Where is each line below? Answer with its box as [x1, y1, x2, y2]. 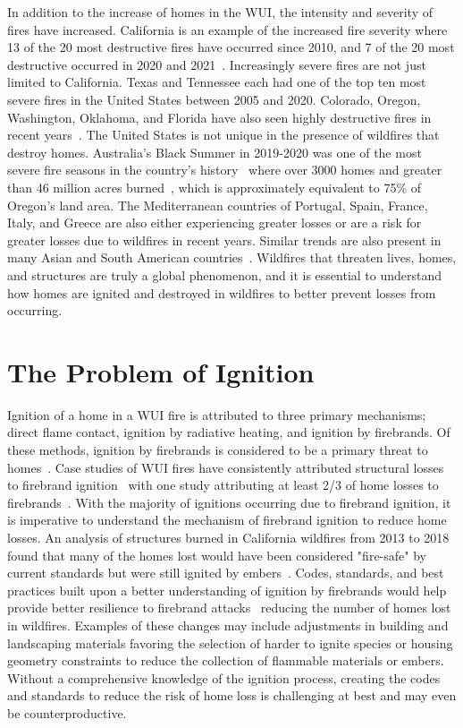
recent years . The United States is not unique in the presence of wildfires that [7, 125, 440, 144]
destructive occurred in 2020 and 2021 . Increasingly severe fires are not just [7, 55, 426, 73]
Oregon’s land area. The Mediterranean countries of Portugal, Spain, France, [7, 195, 428, 214]
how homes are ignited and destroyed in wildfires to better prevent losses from [7, 283, 436, 302]
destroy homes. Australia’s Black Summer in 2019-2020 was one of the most [7, 142, 422, 161]
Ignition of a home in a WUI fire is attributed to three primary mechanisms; [7, 405, 426, 424]
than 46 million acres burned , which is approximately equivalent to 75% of [7, 177, 422, 196]
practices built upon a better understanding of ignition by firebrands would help [7, 580, 447, 599]
